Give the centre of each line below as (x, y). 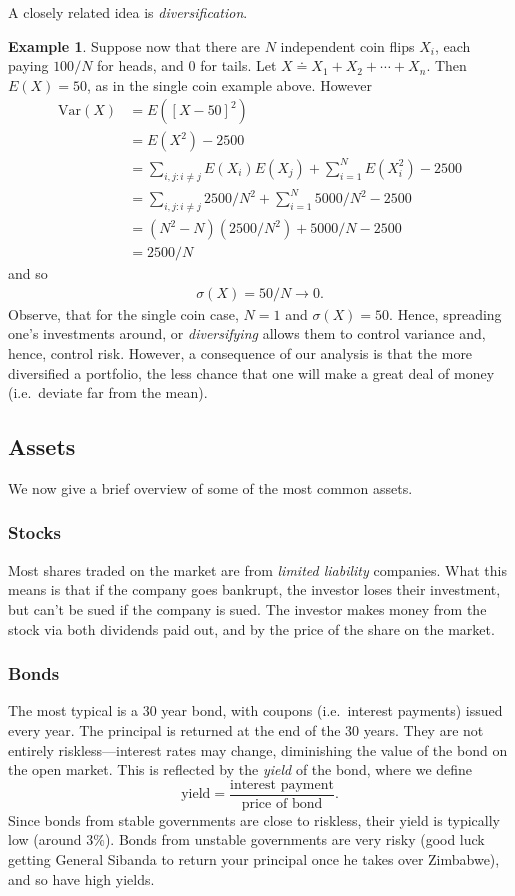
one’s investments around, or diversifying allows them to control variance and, (247, 333)
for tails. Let (238, 65)
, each (452, 45)
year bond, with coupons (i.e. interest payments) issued (332, 710)
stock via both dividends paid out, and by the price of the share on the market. (251, 628)
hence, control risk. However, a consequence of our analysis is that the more (240, 352)
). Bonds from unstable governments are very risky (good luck (294, 839)
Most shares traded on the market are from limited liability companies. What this (258, 569)
